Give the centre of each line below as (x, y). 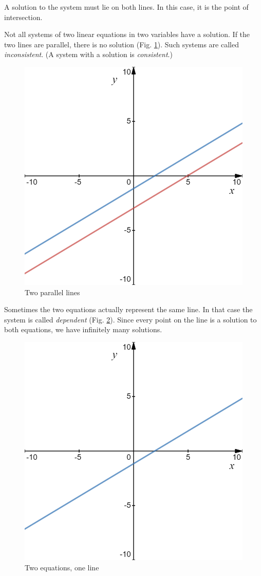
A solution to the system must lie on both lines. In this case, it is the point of (126, 7)
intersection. (23, 17)
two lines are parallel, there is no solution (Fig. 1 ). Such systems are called (122, 44)
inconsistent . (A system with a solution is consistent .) (88, 54)
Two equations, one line (62, 567)
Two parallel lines (52, 292)
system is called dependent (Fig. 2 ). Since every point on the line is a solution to (130, 319)
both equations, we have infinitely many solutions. (83, 329)
